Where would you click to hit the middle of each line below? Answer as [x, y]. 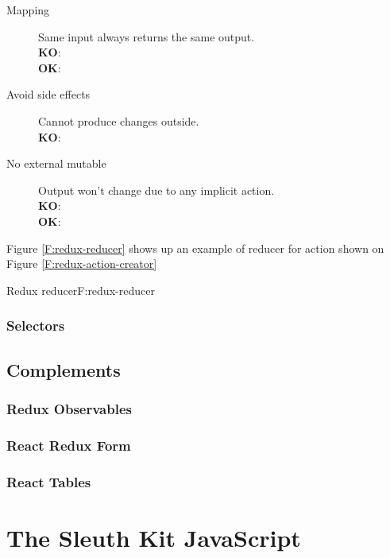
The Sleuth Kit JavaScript [154, 537]
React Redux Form [69, 445]
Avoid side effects [48, 94]
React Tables [49, 481]
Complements [64, 369]
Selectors [36, 325]
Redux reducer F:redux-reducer [81, 290]
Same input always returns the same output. [147, 36]
